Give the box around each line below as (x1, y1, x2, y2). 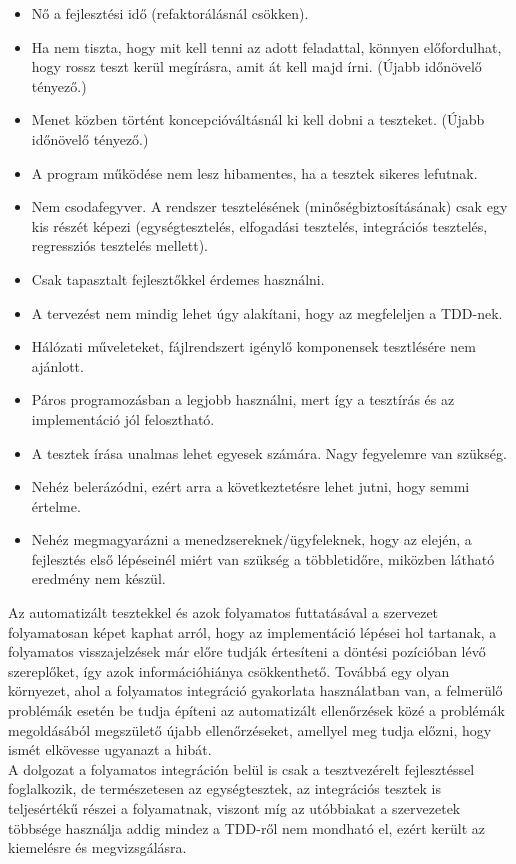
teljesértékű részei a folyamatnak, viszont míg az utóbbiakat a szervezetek (8, 798, 461, 818)
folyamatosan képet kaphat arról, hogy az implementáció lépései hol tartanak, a (8, 621, 497, 642)
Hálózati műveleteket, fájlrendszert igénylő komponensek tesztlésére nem (31, 336, 476, 357)
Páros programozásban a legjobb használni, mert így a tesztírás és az (31, 389, 455, 410)
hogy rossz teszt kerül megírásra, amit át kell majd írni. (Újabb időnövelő (31, 56, 482, 77)
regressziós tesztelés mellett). (31, 235, 208, 256)
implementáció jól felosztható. (31, 408, 215, 429)
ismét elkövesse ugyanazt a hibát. (8, 739, 212, 760)
